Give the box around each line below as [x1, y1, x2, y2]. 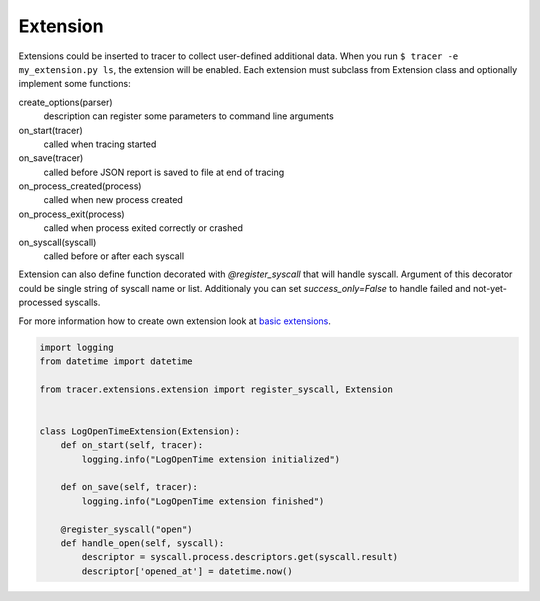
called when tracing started [43, 138, 157, 150]
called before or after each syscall [43, 250, 185, 262]
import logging [39, 341, 114, 353]
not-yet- [472, 282, 507, 294]
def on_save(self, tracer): [60, 481, 199, 493]
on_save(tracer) [18, 152, 84, 164]
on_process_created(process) [18, 180, 142, 192]
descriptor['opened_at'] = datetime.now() [81, 565, 294, 577]
